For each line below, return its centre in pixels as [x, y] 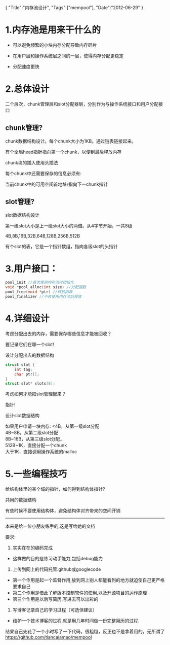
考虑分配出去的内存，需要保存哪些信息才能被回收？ [58, 333]
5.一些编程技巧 [36, 474]
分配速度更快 [26, 66]
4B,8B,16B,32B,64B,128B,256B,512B [42, 236]
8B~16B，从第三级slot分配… [35, 439]
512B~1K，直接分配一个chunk [36, 446]
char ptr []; [27, 374]
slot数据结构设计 [22, 215]
